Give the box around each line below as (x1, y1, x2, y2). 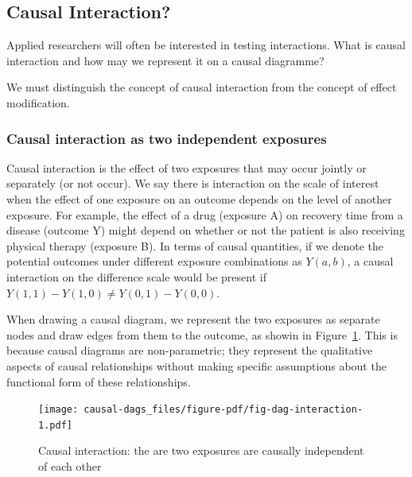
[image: (38, 404, 79, 416)
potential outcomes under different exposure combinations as (6, 253, 302, 270)
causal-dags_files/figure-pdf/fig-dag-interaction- (84, 404, 363, 416)
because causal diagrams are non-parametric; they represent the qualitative (6, 342, 373, 359)
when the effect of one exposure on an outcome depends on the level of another (6, 190, 392, 207)
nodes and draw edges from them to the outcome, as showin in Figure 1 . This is (6, 326, 398, 343)
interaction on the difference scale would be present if (6, 268, 266, 285)
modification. (6, 94, 70, 111)
